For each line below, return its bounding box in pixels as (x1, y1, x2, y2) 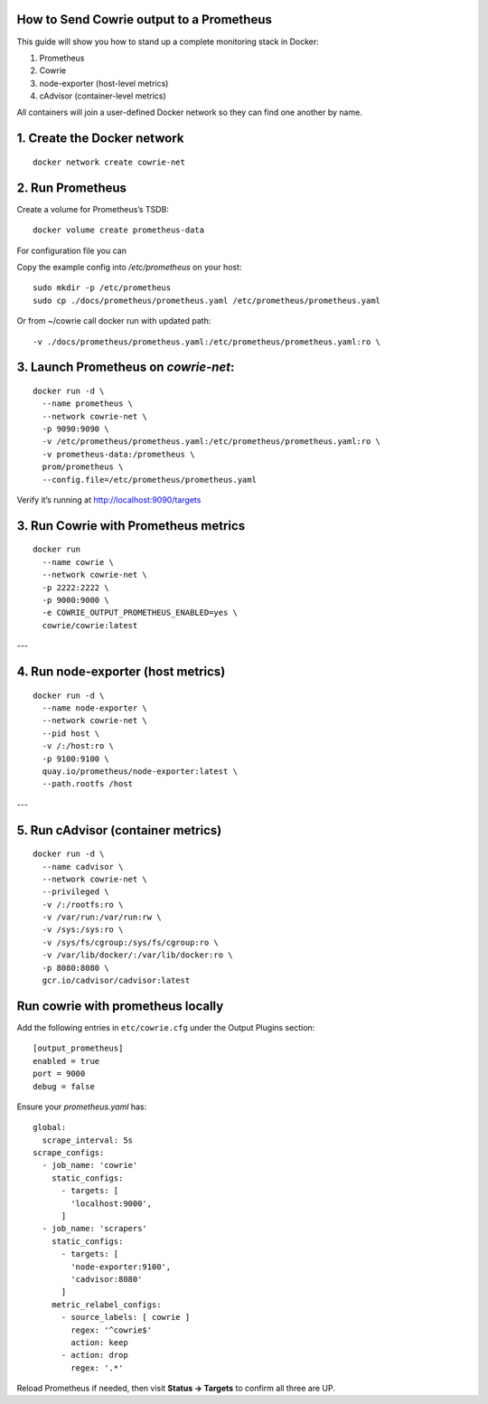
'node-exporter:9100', (70, 1261, 172, 1272)
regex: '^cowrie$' (70, 1324, 153, 1335)
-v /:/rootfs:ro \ (42, 900, 124, 909)
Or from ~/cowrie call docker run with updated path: (16, 316, 211, 326)
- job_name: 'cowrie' (42, 1160, 138, 1171)
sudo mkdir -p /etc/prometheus (33, 283, 172, 293)
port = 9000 (33, 1069, 86, 1079)
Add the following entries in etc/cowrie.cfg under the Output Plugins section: (16, 1022, 315, 1032)
